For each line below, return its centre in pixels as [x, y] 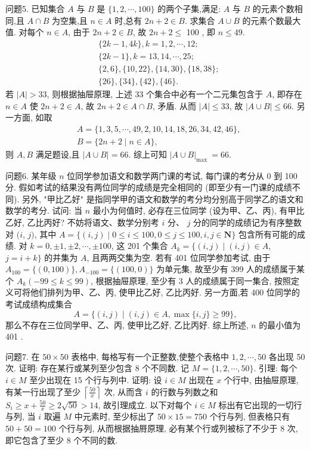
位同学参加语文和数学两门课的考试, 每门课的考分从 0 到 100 [182, 175]
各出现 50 [287, 356]
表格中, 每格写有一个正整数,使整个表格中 [150, 356]
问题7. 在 [23, 356]
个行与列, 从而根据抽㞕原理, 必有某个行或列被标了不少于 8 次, [178, 428]
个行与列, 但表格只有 [250, 416]
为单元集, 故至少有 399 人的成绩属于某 [231, 269]
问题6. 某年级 [31, 175]
